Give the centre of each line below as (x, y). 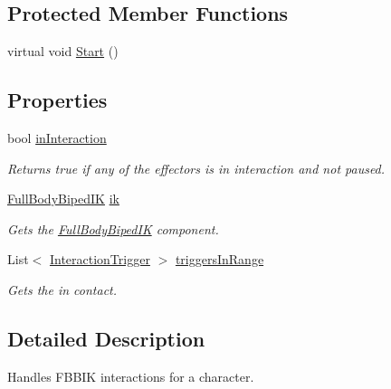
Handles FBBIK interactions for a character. (131, 376)
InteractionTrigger (100, 259)
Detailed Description (106, 338)
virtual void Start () (63, 51)
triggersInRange (219, 259)
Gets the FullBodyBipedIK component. (113, 228)
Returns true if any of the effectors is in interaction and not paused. (196, 168)
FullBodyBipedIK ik (63, 199)
